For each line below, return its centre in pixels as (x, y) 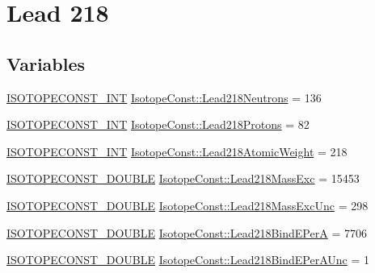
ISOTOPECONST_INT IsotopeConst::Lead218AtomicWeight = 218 (177, 151)
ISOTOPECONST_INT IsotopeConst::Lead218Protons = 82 (158, 124)
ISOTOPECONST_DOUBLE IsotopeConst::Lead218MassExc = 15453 (183, 178)
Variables (46, 63)
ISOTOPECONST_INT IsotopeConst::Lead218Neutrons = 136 (164, 97)
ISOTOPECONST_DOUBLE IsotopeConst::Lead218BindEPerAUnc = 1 (188, 260)
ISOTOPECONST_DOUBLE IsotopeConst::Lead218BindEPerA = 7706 (187, 232)
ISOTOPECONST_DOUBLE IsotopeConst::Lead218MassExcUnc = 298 (187, 205)
